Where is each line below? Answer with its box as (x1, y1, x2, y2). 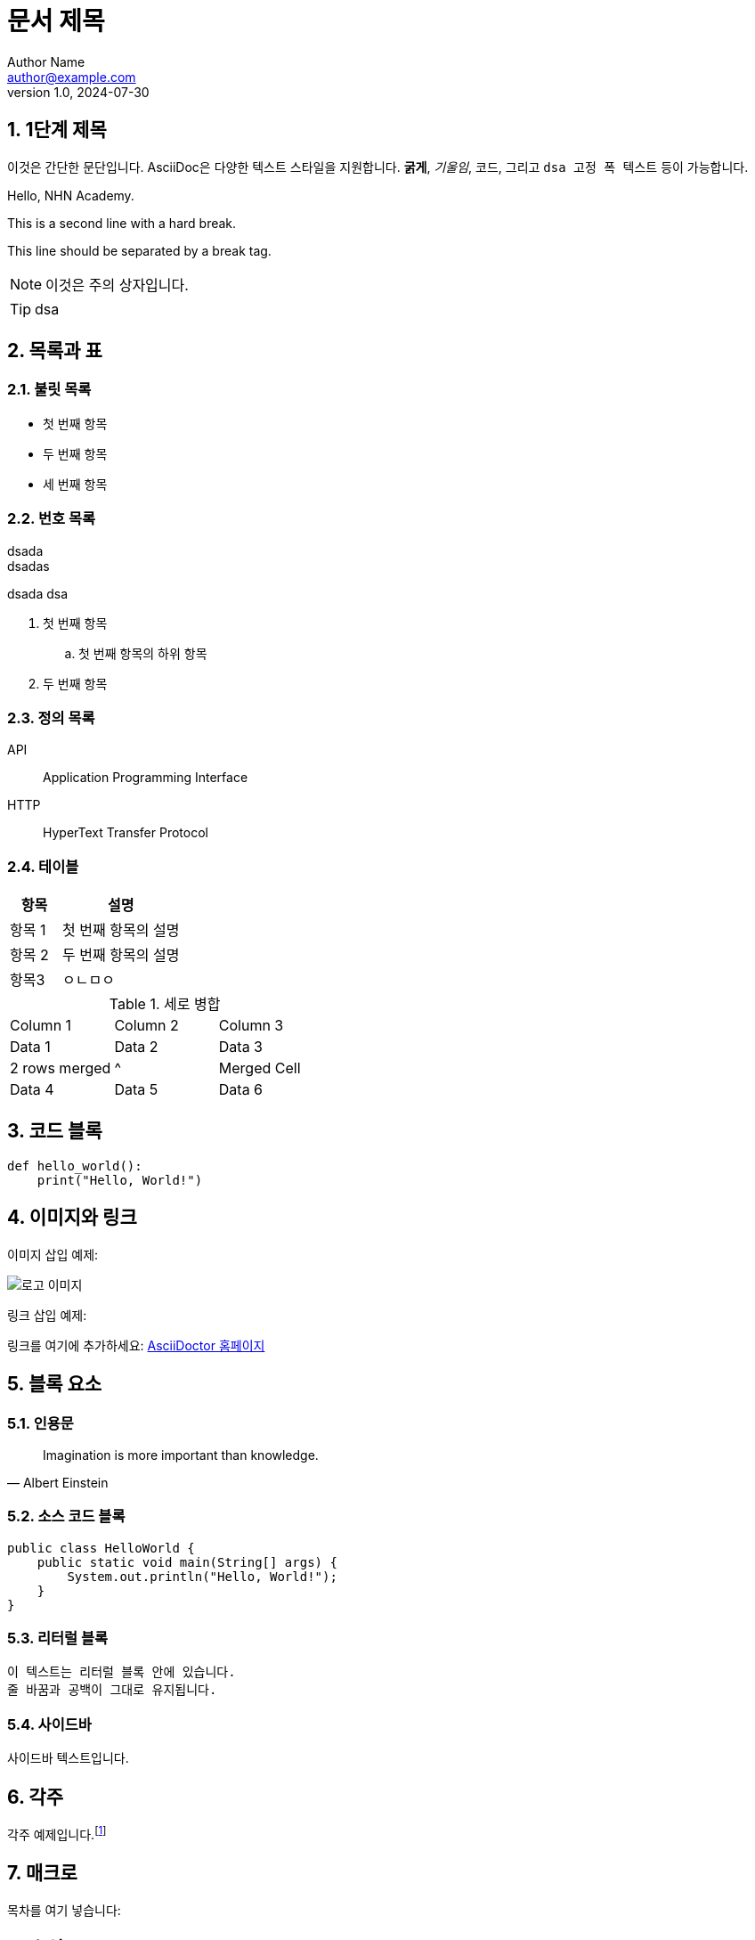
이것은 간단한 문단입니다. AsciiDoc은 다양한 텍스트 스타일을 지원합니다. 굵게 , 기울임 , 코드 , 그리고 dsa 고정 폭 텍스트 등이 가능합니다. (7, 159, 749, 175)
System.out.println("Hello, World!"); (67, 1569, 337, 1584)
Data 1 (10, 1038, 51, 1056)
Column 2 (114, 1016, 179, 1035)
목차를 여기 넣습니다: (7, 1902, 121, 1918)
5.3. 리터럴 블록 (7, 1629, 109, 1648)
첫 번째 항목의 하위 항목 (78, 645, 207, 661)
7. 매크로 (7, 1862, 77, 1885)
